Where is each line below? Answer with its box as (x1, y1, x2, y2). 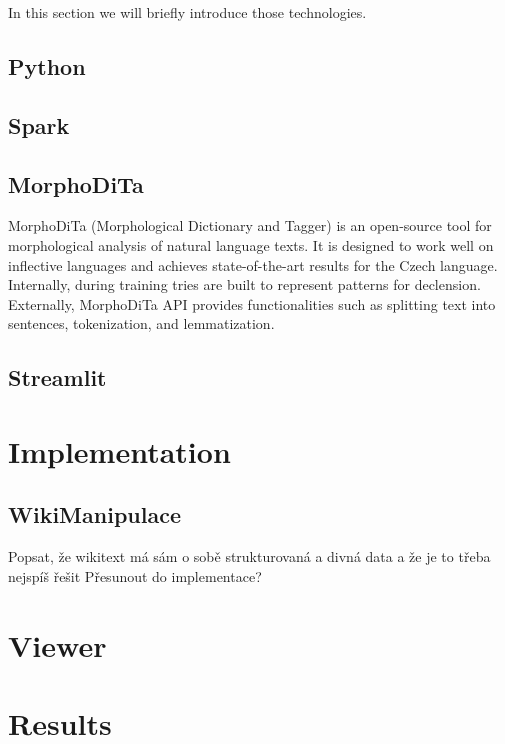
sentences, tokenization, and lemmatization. (8, 313, 275, 334)
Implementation (8, 430, 231, 471)
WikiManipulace (8, 499, 181, 530)
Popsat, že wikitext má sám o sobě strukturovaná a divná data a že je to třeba (8, 546, 491, 567)
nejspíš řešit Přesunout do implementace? (8, 565, 262, 586)
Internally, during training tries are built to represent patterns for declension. (8, 274, 481, 295)
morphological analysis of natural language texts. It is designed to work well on (8, 234, 494, 255)
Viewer (8, 624, 107, 665)
